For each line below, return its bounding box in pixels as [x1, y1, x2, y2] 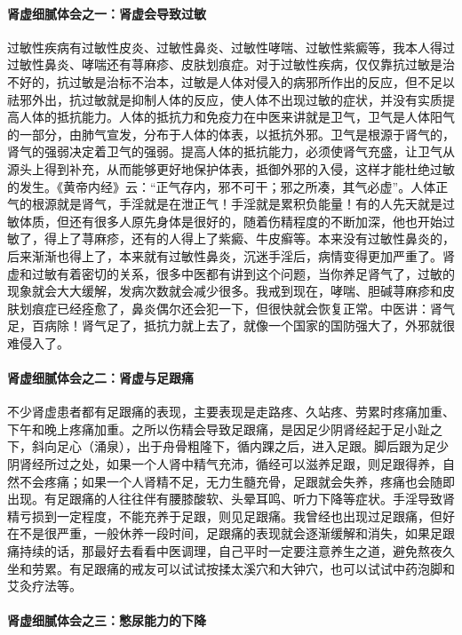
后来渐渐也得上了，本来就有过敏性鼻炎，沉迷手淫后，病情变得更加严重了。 [7, 246, 442, 265]
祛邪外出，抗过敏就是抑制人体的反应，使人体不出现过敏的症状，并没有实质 [7, 90, 442, 108]
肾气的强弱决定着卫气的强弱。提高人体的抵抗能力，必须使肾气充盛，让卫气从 [7, 142, 455, 161]
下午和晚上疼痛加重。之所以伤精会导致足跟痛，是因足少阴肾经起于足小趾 [7, 419, 430, 438]
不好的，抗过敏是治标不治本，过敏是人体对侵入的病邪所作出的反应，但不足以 [7, 72, 455, 91]
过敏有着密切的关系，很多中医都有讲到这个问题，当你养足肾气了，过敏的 [31, 264, 455, 282]
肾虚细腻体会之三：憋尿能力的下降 [7, 611, 206, 630]
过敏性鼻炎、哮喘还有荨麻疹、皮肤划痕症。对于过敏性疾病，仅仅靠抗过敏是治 [7, 55, 455, 74]
